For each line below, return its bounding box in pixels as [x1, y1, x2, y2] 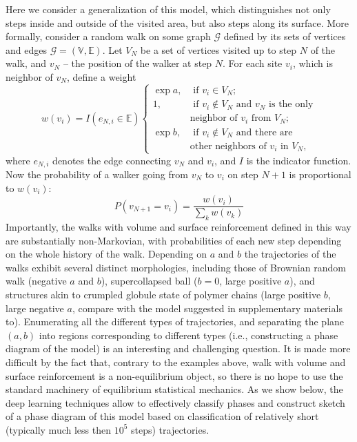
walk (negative [6, 273, 67, 288]
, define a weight [67, 69, 136, 84]
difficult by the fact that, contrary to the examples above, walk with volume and [6, 355, 346, 369]
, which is [292, 56, 333, 70]
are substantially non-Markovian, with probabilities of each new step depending [6, 233, 342, 247]
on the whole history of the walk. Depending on [6, 247, 207, 261]
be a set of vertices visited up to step [140, 42, 297, 57]
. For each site [223, 56, 283, 70]
